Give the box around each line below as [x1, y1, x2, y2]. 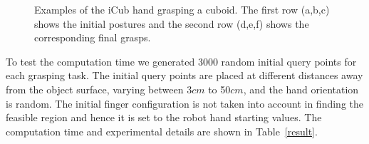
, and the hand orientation [243, 81, 359, 96]
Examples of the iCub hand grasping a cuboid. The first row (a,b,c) [34, 2, 330, 16]
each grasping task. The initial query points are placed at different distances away [6, 68, 363, 83]
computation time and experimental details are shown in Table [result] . [6, 123, 318, 138]
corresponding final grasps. [34, 30, 151, 45]
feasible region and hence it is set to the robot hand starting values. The [6, 110, 322, 125]
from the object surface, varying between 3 [6, 81, 192, 96]
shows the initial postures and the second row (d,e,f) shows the [34, 16, 309, 31]
